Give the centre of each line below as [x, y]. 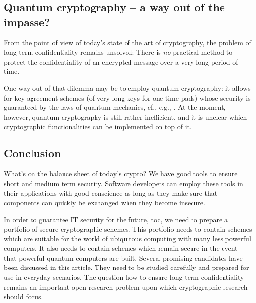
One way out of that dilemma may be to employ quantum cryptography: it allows [127, 87]
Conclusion [32, 153]
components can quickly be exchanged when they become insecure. [105, 202]
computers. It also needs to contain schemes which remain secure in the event [121, 248]
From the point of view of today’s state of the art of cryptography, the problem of [128, 42]
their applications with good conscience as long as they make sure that [111, 193]
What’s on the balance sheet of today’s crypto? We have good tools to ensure [121, 174]
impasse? [27, 21]
